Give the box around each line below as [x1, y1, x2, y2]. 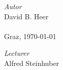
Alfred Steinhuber [4, 57, 59, 68]
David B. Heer [4, 11, 48, 21]
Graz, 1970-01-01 [4, 30, 56, 41]
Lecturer [4, 48, 29, 58]
